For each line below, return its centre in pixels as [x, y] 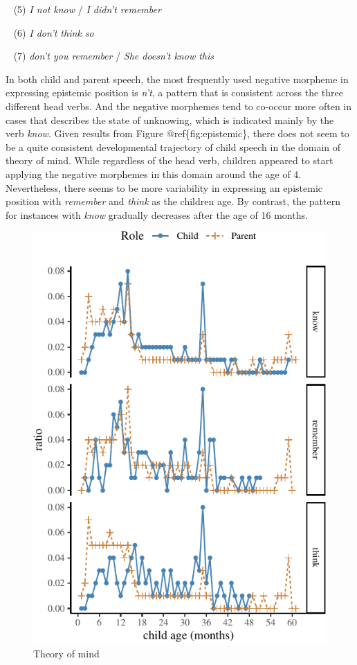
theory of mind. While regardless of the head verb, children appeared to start [170, 160]
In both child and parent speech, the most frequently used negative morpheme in [177, 79]
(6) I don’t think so [54, 32]
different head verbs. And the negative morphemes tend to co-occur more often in [179, 106]
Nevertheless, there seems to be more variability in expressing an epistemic [164, 187]
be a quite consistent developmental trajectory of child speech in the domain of [173, 147]
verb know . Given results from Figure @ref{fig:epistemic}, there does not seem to [177, 133]
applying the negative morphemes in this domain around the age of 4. [154, 174]
